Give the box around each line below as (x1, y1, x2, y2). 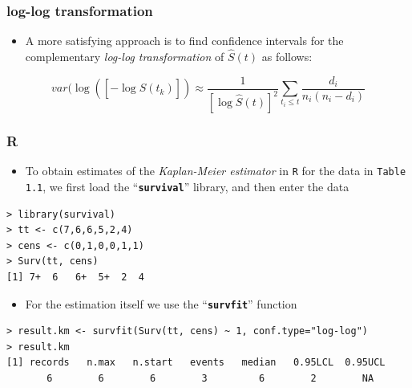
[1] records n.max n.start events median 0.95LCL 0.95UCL (6, 357, 386, 369)
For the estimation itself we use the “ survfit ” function (25, 295, 297, 312)
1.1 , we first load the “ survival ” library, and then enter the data (25, 178, 349, 194)
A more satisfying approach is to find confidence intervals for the (25, 32, 344, 49)
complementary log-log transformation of (25, 48, 224, 65)
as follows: (261, 48, 313, 65)
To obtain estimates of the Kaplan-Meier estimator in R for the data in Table (25, 162, 406, 179)
